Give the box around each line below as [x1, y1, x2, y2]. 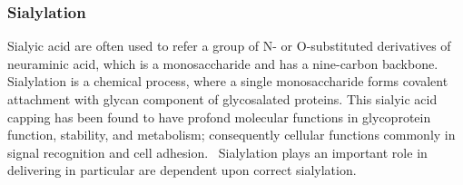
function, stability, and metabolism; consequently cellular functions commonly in [7, 125, 456, 144]
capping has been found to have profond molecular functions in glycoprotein [7, 107, 431, 126]
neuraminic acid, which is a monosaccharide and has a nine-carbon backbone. [7, 54, 438, 73]
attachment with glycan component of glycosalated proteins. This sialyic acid [7, 90, 438, 108]
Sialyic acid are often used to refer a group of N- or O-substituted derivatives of [7, 36, 451, 55]
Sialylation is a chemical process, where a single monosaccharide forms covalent [7, 72, 448, 91]
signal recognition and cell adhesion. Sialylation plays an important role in [7, 142, 428, 161]
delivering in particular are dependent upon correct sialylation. [7, 161, 357, 180]
